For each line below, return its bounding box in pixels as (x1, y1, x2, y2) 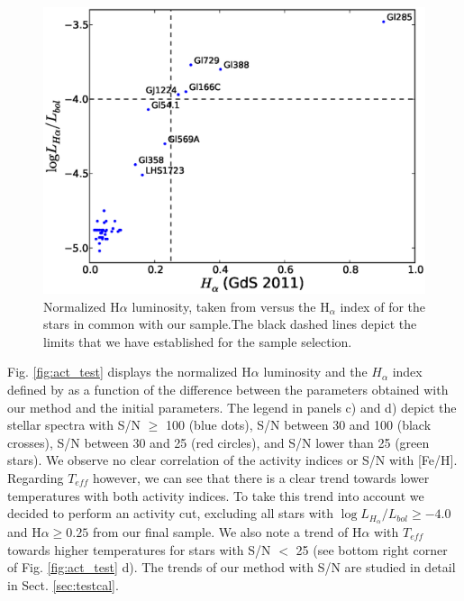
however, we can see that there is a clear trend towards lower (92, 468, 430, 487)
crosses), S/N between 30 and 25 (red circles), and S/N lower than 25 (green (7, 433, 430, 451)
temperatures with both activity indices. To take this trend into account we (7, 486, 424, 505)
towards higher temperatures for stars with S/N (7, 540, 271, 559)
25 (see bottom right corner (296, 540, 448, 559)
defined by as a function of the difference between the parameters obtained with (7, 379, 449, 398)
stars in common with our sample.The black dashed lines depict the (43, 314, 417, 333)
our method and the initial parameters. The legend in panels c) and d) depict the (7, 397, 457, 416)
